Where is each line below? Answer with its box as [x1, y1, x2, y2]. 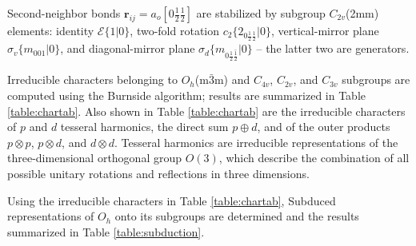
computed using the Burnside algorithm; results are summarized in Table [7, 87, 366, 103]
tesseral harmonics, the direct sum [60, 118, 229, 135]
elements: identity [7, 22, 94, 38]
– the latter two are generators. [256, 40, 410, 57]
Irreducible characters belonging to [7, 71, 178, 88]
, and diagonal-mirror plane [60, 40, 195, 57]
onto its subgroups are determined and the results [114, 208, 359, 224]
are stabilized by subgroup [196, 5, 326, 21]
